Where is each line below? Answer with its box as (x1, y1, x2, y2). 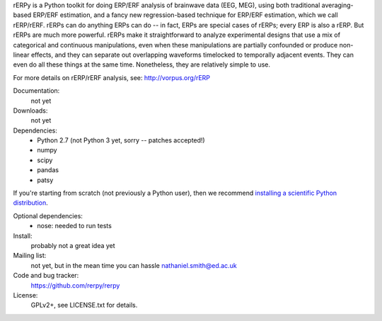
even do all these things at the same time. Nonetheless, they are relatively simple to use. (13, 60, 271, 69)
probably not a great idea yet (30, 241, 116, 249)
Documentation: (13, 86, 60, 95)
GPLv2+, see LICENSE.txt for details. (30, 301, 138, 310)
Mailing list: (13, 252, 47, 260)
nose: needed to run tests (37, 222, 112, 230)
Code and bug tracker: (13, 271, 79, 280)
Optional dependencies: (13, 211, 83, 220)
